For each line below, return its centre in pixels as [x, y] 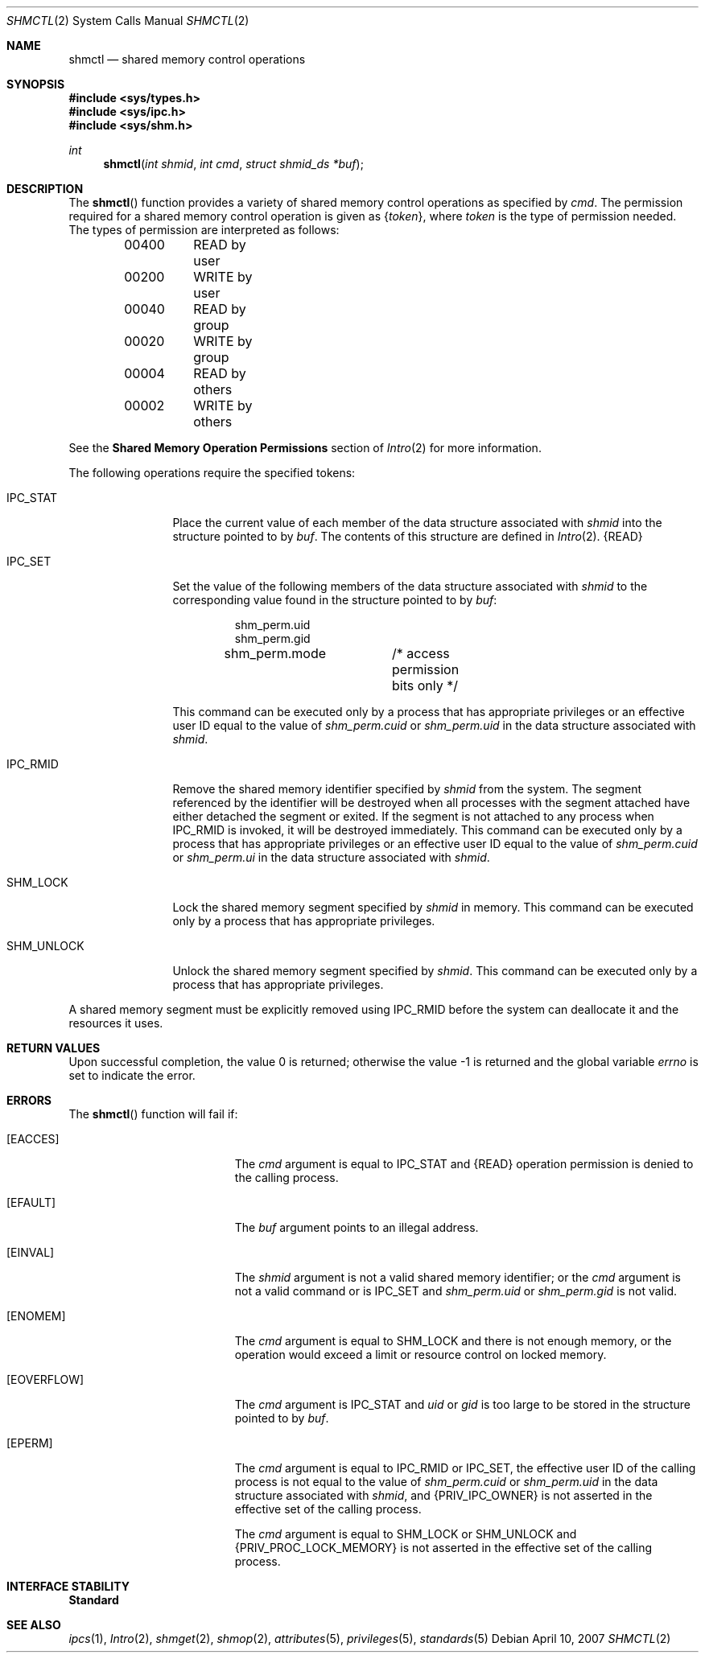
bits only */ [425, 685]
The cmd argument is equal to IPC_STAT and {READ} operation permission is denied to [464, 1164]
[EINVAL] [31, 1252]
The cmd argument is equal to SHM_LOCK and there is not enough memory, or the [453, 1341]
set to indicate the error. [132, 1075]
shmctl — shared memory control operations [187, 59]
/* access [421, 653]
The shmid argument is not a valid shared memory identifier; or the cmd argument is [458, 1277]
